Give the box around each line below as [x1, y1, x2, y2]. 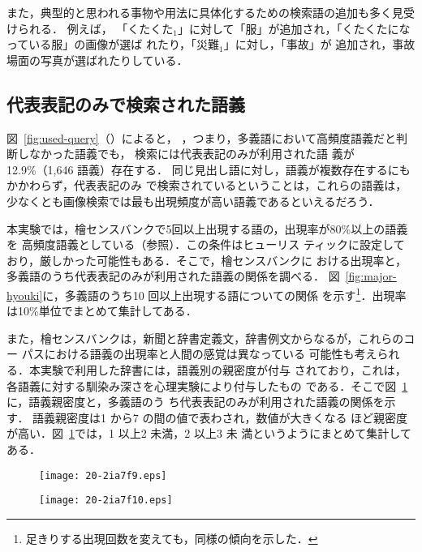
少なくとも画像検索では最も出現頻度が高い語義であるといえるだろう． [6, 192, 380, 209]
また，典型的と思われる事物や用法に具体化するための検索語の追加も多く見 [6, 4, 404, 20]
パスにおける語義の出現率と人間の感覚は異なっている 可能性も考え [21, 345, 377, 362]
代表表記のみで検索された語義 [6, 91, 245, 116]
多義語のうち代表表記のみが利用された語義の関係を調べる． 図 [6, 267, 340, 285]
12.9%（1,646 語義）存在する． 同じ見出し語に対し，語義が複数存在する [6, 160, 388, 178]
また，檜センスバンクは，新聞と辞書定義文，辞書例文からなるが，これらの [6, 329, 404, 346]
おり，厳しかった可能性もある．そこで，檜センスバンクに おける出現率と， [6, 251, 407, 268]
